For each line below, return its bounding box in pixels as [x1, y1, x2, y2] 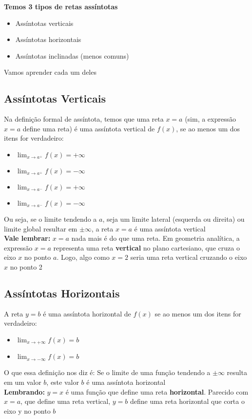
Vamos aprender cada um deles [4, 67, 97, 77]
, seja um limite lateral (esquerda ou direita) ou [102, 213, 245, 224]
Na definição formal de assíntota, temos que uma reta [4, 114, 164, 124]
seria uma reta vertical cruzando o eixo [130, 252, 247, 262]
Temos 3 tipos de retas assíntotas [4, 1, 118, 11]
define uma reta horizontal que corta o [130, 396, 245, 406]
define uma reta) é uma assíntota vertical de [22, 123, 155, 133]
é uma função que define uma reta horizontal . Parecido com [65, 386, 249, 397]
